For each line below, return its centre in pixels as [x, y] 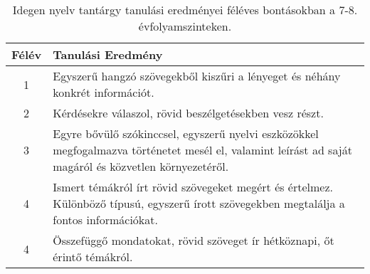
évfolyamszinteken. [185, 26]
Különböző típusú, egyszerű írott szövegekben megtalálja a [199, 203]
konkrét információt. [104, 92]
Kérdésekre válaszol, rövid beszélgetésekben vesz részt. [188, 113]
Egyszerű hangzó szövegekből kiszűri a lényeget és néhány [197, 76]
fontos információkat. [105, 220]
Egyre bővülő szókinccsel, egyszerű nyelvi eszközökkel [186, 133]
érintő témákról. [93, 257]
